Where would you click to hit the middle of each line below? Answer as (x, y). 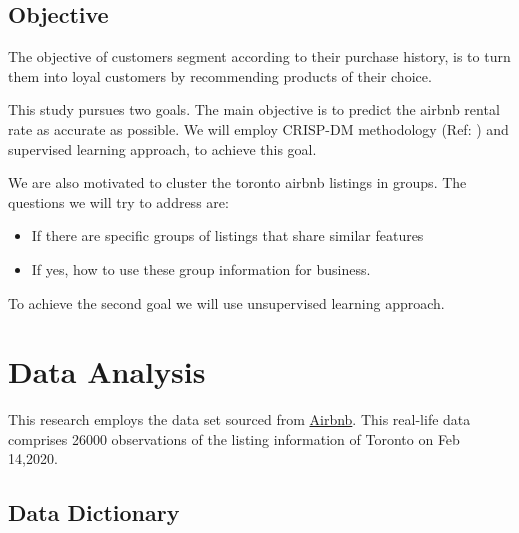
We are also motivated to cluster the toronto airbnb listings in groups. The (237, 182)
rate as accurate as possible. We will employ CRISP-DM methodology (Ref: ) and (258, 128)
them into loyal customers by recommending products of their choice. (220, 75)
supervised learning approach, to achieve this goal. (162, 148)
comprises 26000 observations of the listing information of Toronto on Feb (234, 438)
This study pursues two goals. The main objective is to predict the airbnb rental (254, 109)
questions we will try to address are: (118, 201)
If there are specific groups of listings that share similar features (227, 235)
